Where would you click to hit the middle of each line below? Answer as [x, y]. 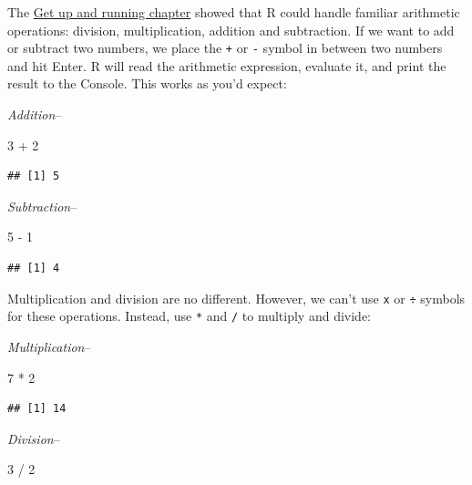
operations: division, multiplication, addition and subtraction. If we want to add [231, 30]
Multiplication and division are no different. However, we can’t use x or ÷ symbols [236, 298]
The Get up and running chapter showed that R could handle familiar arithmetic [234, 12]
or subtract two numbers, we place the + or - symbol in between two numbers [225, 48]
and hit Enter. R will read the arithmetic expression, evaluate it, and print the [227, 65]
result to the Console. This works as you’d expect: [147, 83]
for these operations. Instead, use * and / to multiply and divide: [190, 316]
